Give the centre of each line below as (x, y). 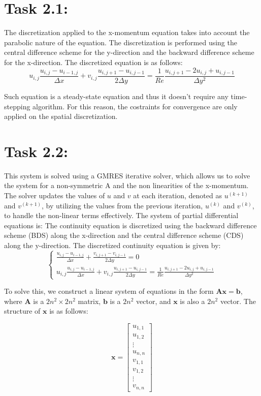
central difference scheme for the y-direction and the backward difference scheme (129, 52)
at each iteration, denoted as (177, 195)
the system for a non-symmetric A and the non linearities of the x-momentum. (126, 185)
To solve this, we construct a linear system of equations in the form (109, 291)
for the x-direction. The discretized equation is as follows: (93, 62)
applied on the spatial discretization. (61, 116)
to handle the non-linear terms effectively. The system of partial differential (121, 215)
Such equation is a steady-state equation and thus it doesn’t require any (116, 96)
